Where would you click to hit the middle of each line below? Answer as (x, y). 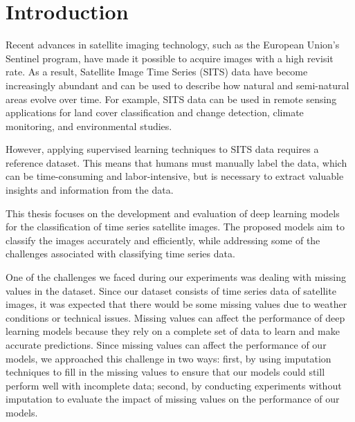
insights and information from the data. (90, 190)
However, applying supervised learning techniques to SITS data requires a (162, 149)
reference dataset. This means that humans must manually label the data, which (176, 162)
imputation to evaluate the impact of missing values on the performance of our (173, 399)
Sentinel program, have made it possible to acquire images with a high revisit (170, 58)
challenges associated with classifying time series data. (120, 254)
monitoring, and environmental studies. (89, 126)
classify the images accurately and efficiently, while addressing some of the (163, 240)
